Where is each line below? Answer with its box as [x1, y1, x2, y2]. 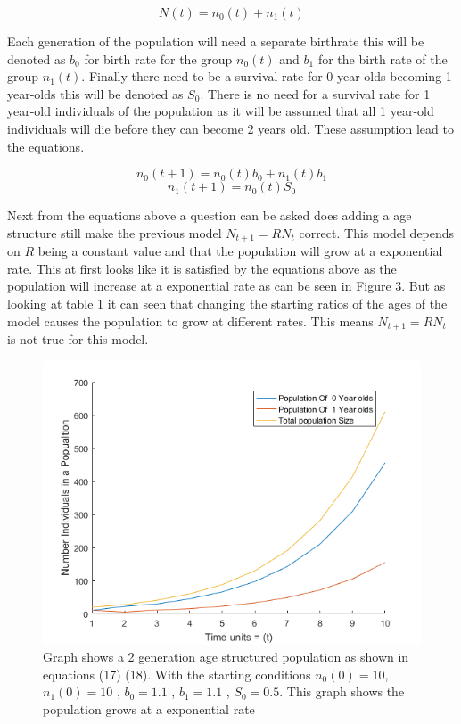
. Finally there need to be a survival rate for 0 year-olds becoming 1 [81, 67, 452, 86]
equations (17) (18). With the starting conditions [43, 664, 311, 683]
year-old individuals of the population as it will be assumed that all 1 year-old [7, 102, 434, 120]
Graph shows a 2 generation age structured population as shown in [43, 647, 409, 666]
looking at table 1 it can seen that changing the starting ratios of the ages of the [7, 293, 448, 312]
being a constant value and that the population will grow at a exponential [37, 242, 443, 260]
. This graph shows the [279, 682, 405, 701]
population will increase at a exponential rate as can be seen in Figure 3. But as [7, 276, 446, 295]
